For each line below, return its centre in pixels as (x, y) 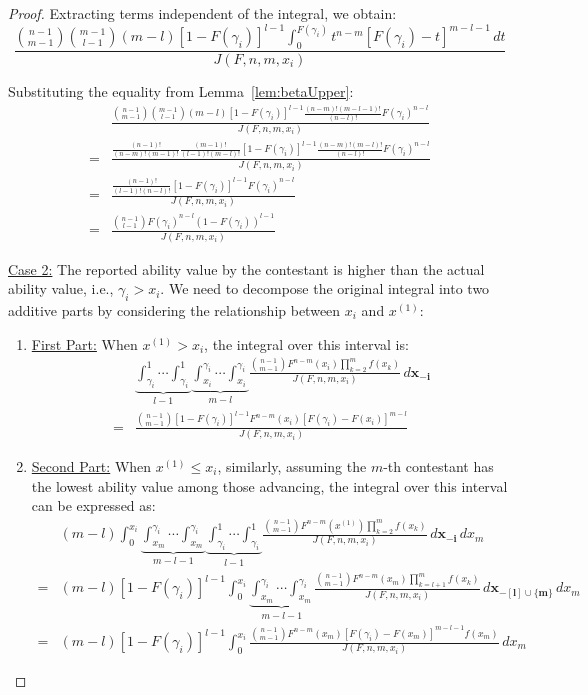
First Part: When (84, 343)
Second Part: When (91, 465)
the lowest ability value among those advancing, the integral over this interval (269, 485)
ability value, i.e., (61, 288)
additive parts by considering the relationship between (174, 310)
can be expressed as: (93, 505)
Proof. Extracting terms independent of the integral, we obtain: (202, 13)
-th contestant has (438, 465)
